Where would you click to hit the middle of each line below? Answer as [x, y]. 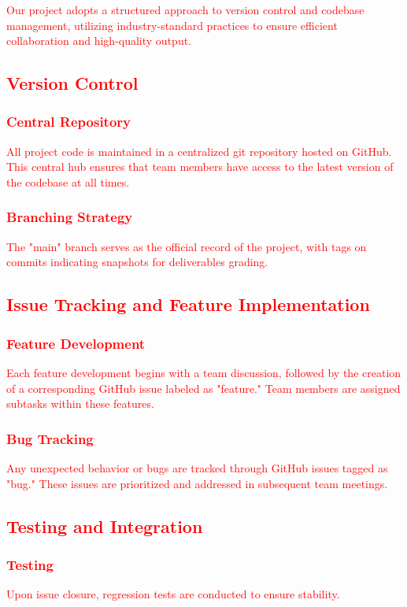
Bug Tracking [50, 438]
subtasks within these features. [80, 403]
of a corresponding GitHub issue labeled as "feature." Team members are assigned [203, 388]
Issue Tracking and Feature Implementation [188, 304]
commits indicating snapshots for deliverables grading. [137, 262]
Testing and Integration [105, 526]
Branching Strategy [70, 217]
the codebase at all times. [68, 181]
